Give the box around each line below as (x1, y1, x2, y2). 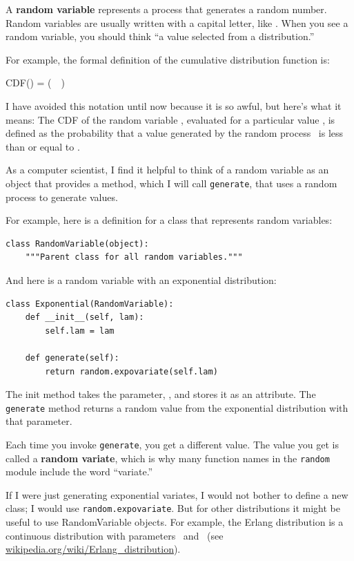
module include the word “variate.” (6, 464, 153, 479)
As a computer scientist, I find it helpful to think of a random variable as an (6, 162, 329, 177)
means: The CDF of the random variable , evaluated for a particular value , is (6, 112, 335, 126)
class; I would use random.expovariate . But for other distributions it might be (6, 501, 341, 515)
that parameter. (6, 414, 72, 428)
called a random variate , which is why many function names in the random (6, 450, 330, 465)
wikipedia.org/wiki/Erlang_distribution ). (6, 542, 181, 556)
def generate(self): (25, 352, 119, 363)
